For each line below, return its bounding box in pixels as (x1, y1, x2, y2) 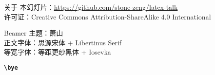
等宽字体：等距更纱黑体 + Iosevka (4, 47, 111, 57)
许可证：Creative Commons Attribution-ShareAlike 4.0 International (4, 11, 211, 21)
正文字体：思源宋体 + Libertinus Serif (4, 37, 122, 47)
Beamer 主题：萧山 (4, 28, 63, 38)
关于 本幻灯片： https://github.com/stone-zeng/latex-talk (4, 2, 178, 12)
